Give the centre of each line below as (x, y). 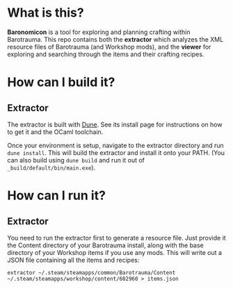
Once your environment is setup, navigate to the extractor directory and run (115, 145)
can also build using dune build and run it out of (76, 160)
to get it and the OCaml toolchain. (55, 132)
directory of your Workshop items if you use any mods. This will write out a (115, 252)
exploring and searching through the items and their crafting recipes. (106, 54)
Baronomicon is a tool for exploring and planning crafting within (99, 32)
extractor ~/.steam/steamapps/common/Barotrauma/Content (91, 272)
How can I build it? (61, 82)
